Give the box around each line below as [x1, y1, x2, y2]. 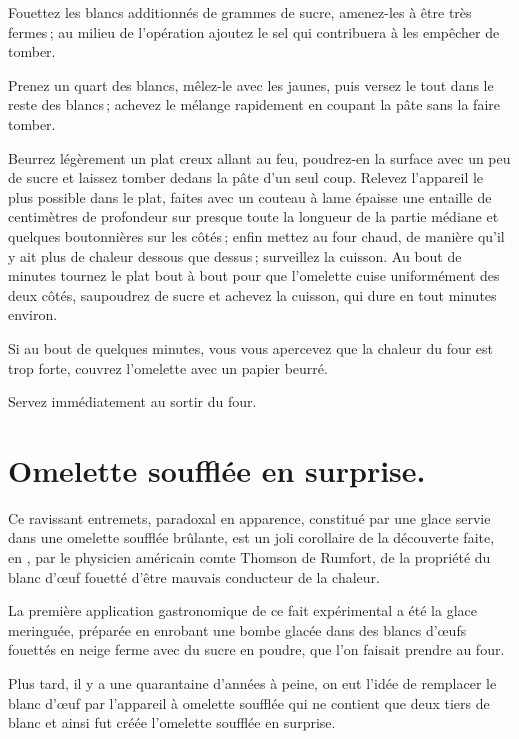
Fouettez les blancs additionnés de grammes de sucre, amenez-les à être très [8, 2, 472, 22]
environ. [8, 304, 58, 325]
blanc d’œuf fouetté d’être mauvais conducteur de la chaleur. [8, 566, 380, 587]
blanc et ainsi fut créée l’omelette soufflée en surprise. [8, 712, 336, 733]
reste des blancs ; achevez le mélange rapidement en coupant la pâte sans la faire [8, 94, 500, 115]
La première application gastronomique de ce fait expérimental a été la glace [8, 600, 477, 621]
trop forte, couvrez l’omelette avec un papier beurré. [8, 357, 328, 378]
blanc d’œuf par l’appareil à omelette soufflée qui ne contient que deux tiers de [8, 692, 490, 713]
